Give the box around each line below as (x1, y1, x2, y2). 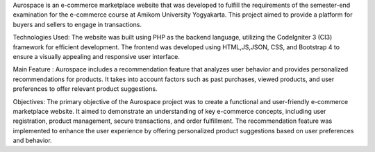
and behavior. (12, 136, 52, 145)
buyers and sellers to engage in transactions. (12, 20, 142, 28)
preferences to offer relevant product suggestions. (12, 85, 158, 93)
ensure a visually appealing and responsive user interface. (12, 52, 180, 60)
